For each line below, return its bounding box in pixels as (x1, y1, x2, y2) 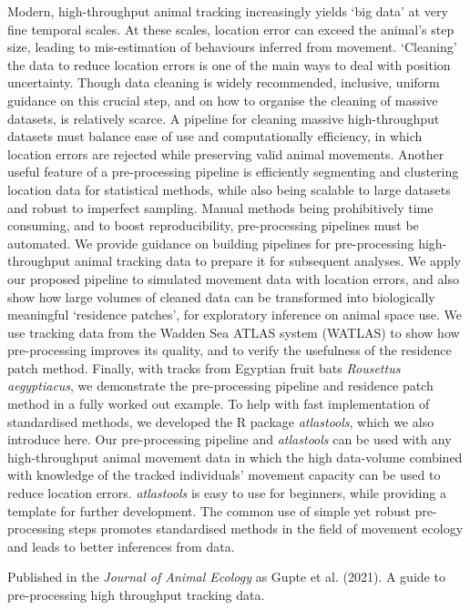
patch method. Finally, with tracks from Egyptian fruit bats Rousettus (7, 358, 401, 377)
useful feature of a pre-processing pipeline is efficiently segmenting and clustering (7, 162, 459, 181)
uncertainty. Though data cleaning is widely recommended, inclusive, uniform (7, 73, 440, 92)
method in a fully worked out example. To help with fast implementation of (7, 394, 430, 413)
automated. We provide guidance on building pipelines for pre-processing (7, 233, 414, 252)
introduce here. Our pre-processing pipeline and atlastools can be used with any (7, 430, 452, 449)
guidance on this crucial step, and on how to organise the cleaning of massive (7, 90, 438, 109)
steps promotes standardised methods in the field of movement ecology (68, 519, 464, 538)
